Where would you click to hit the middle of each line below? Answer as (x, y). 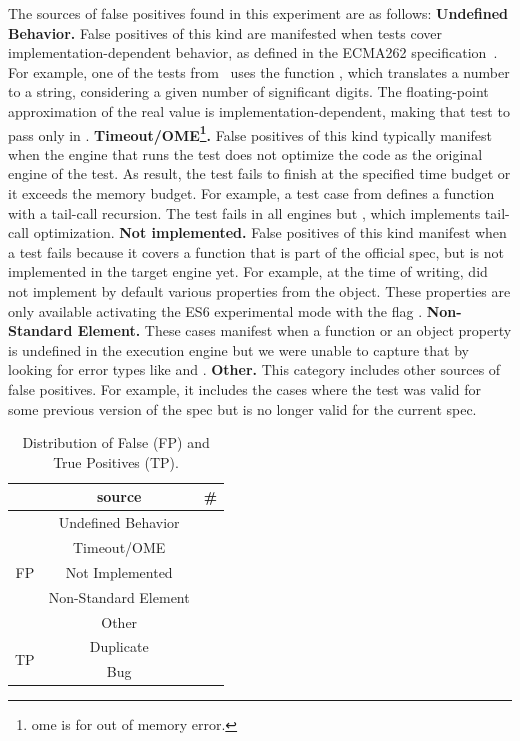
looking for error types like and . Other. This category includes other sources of (254, 369)
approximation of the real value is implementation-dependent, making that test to (259, 110)
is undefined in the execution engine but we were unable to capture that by (238, 349)
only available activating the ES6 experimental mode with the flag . (215, 310)
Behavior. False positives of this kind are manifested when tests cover (225, 32)
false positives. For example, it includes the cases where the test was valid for (244, 388)
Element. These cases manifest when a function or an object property (294, 330)
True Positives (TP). (116, 461)
